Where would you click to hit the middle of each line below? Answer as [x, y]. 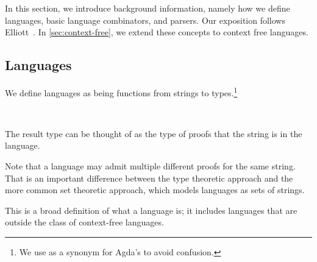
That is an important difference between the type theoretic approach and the [149, 178]
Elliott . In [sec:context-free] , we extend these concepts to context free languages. [157, 32]
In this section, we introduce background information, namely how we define [148, 8]
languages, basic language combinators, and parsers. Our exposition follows [145, 20]
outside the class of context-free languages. [84, 222]
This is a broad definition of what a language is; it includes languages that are [151, 210]
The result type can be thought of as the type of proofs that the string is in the [154, 133]
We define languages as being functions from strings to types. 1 [121, 91]
